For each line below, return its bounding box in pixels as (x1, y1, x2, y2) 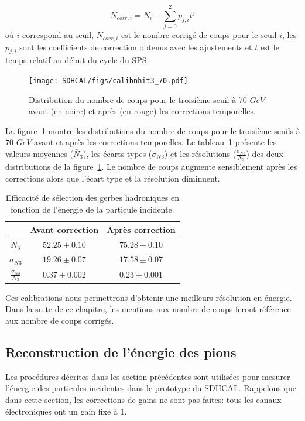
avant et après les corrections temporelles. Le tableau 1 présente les (34, 136, 277, 148)
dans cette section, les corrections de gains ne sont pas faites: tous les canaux (5, 393, 282, 406)
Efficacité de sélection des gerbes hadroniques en (5, 191, 179, 204)
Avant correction (30, 223, 99, 235)
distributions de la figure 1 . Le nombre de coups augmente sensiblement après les (5, 160, 297, 173)
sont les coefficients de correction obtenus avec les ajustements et (19, 40, 252, 53)
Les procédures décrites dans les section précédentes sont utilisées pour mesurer (5, 370, 290, 382)
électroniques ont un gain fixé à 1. (5, 405, 127, 417)
